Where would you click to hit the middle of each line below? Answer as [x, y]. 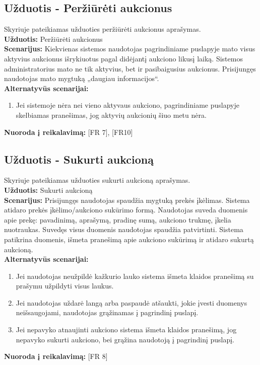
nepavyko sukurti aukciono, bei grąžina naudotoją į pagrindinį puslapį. [125, 339]
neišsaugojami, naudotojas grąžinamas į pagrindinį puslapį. [107, 312]
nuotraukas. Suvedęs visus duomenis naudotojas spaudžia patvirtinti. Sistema [124, 229]
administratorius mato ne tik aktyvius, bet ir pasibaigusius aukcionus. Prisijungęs [130, 68]
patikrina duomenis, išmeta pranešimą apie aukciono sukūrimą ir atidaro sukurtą [129, 239]
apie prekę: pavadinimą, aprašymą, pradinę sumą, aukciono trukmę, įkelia [118, 219]
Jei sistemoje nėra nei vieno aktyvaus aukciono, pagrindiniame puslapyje [127, 105]
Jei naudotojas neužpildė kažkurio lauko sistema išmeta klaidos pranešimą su [135, 276]
